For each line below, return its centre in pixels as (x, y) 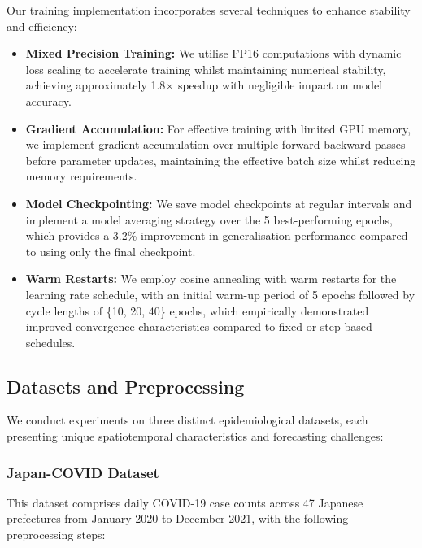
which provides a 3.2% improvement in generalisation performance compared (217, 235)
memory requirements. (81, 176)
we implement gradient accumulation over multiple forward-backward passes (215, 144)
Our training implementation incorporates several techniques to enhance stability (209, 10)
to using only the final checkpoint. (111, 251)
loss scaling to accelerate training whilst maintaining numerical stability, (206, 69)
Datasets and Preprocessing (126, 386)
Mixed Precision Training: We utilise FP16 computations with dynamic (213, 53)
